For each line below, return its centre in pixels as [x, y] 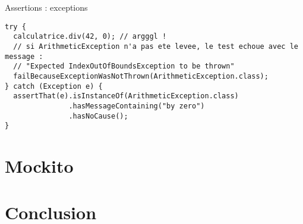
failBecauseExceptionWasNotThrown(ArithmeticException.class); [141, 76]
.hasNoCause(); [98, 116]
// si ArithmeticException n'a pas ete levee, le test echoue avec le [156, 46]
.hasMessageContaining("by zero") [137, 106]
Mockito [39, 166]
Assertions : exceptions [46, 7]
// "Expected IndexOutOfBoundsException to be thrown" [124, 66]
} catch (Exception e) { [54, 86]
